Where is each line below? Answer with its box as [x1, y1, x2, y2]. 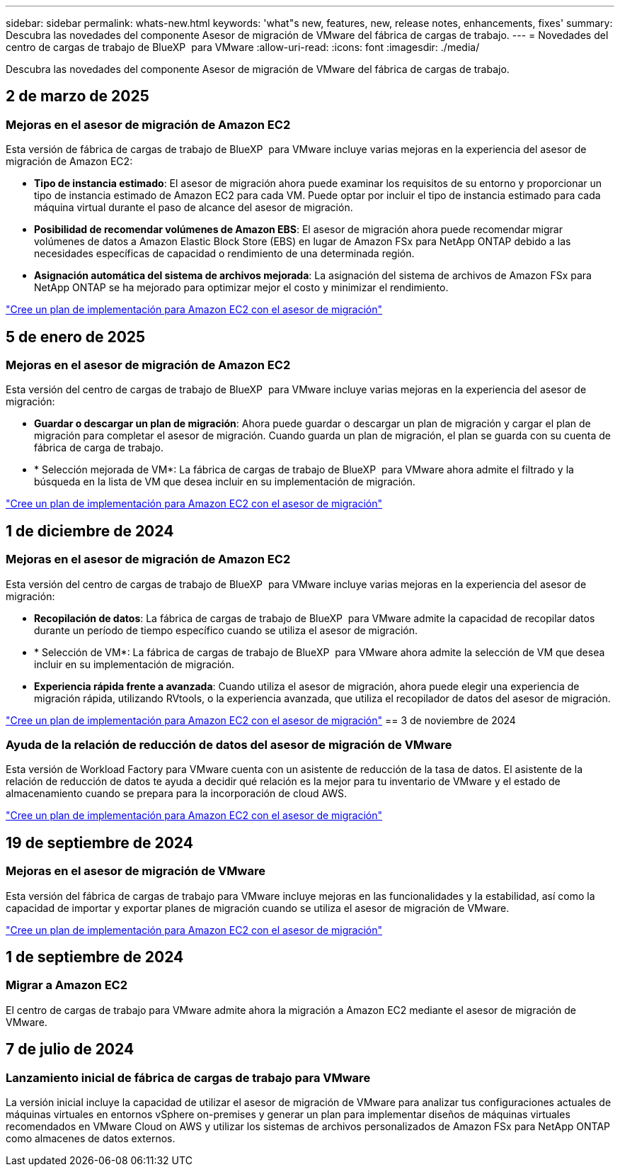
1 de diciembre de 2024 [6, 522, 174, 540]
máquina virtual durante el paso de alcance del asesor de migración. [34, 201, 353, 214]
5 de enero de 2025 [6, 327, 146, 346]
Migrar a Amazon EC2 [6, 978, 127, 993]
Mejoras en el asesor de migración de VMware [6, 864, 265, 879]
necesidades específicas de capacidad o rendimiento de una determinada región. [34, 247, 415, 260]
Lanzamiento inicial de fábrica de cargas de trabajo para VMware [6, 1070, 371, 1085]
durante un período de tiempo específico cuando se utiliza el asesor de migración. [34, 624, 418, 636]
